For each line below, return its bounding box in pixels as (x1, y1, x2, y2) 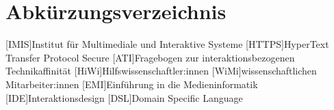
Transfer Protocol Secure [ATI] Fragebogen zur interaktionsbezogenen (5, 50, 295, 64)
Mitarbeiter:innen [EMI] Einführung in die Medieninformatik (5, 77, 258, 91)
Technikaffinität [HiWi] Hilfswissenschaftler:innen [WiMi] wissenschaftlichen (5, 64, 317, 78)
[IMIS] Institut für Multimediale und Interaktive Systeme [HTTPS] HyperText (5, 37, 329, 51)
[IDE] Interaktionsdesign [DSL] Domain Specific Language (5, 90, 243, 105)
